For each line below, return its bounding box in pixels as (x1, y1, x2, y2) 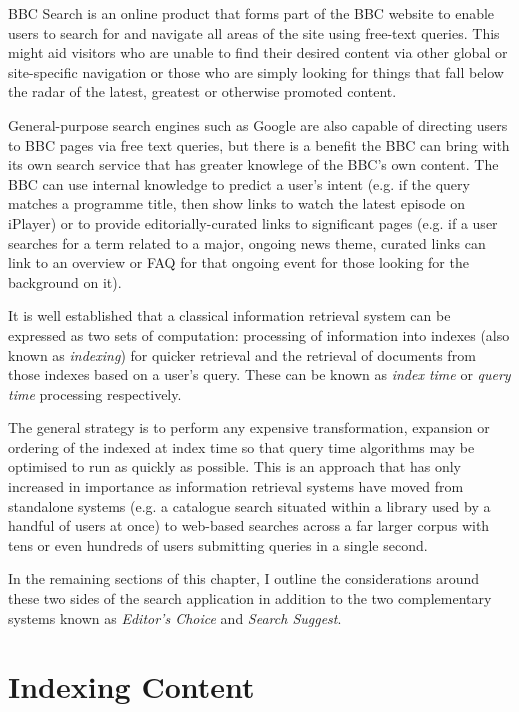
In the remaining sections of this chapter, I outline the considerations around (8, 568, 480, 589)
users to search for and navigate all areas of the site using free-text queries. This (8, 22, 500, 43)
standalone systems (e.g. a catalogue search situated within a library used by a (8, 495, 491, 516)
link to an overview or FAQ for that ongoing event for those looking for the (8, 252, 469, 273)
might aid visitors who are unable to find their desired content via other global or (8, 42, 508, 63)
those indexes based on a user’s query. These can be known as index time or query (8, 364, 511, 385)
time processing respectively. (8, 383, 182, 404)
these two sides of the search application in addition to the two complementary (8, 588, 492, 609)
